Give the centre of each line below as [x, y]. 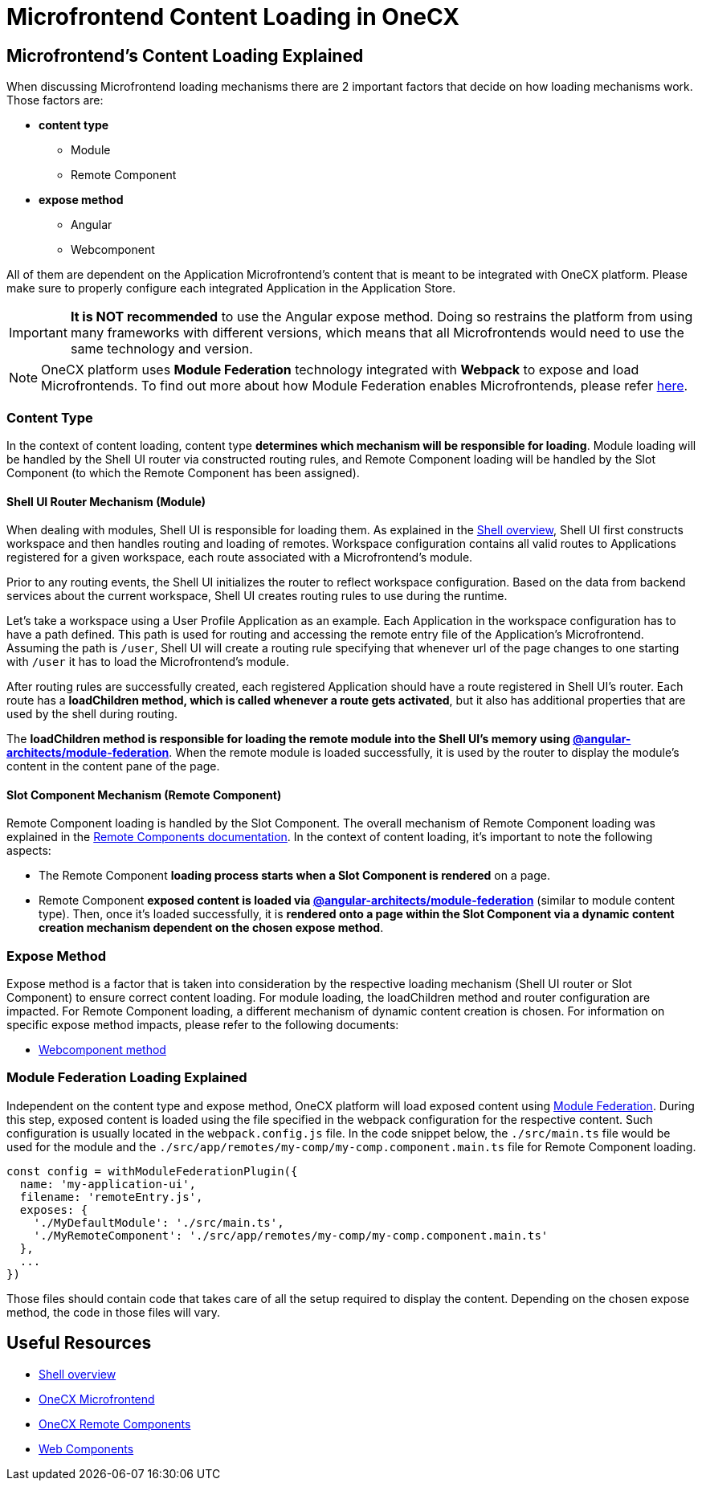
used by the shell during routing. [92, 714]
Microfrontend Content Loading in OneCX [233, 17]
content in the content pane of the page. [113, 766]
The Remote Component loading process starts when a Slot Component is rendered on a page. [294, 876]
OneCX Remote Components [115, 1424]
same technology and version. [161, 349]
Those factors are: [55, 100]
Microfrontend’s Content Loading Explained [185, 55]
